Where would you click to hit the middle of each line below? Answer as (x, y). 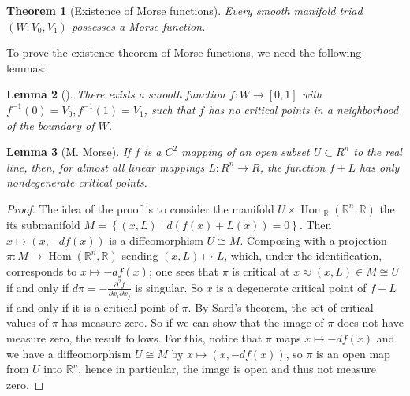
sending (140, 255)
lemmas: (26, 67)
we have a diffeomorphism (69, 353)
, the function (293, 167)
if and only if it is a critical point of (92, 307)
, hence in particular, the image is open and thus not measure (227, 369)
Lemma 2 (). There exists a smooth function (116, 94)
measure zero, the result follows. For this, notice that (134, 337)
